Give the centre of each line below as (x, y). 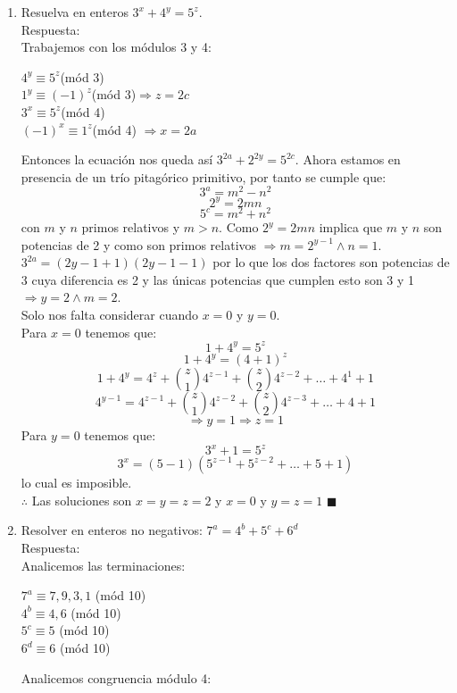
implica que (351, 227)
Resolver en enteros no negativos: (112, 530)
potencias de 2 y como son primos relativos (139, 244)
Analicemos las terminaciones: (103, 565)
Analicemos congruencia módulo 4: (116, 677)
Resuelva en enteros (75, 12)
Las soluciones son (82, 500)
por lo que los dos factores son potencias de (331, 262)
